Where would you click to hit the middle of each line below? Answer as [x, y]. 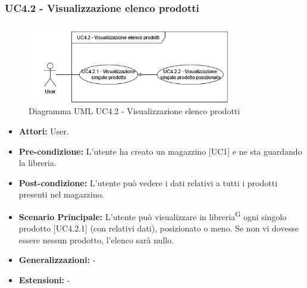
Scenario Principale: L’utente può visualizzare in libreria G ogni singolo [153, 215]
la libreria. [37, 163]
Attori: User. [44, 131]
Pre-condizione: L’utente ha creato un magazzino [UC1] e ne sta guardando [160, 151]
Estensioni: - [44, 280]
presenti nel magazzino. [61, 194]
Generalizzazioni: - [57, 260]
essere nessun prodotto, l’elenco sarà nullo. [96, 240]
